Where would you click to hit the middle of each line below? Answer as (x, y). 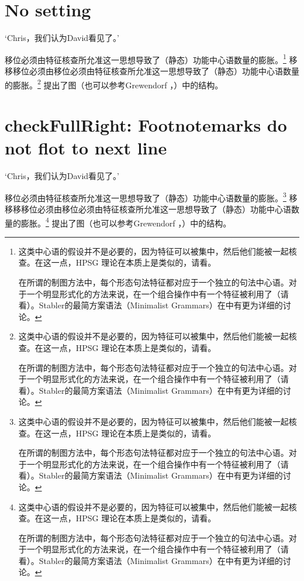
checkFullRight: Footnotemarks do (146, 125)
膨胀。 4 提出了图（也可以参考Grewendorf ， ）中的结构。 (126, 222)
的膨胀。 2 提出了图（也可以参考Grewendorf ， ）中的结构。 (114, 84)
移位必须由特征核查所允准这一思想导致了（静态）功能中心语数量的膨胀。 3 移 (151, 197)
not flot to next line (86, 148)
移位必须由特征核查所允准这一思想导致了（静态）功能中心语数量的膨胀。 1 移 (151, 59)
